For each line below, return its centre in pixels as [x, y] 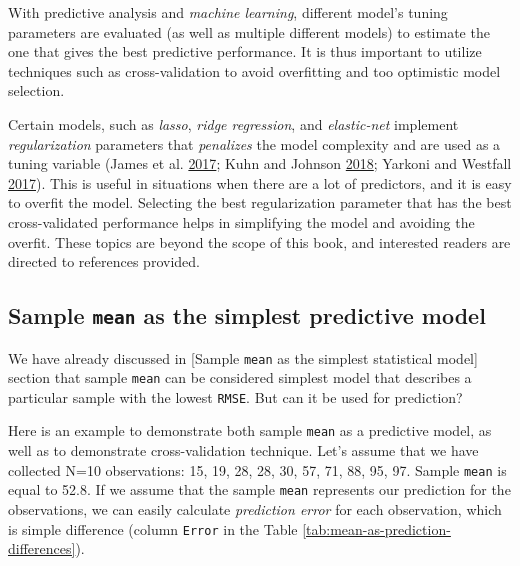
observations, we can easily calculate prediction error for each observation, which [255, 509]
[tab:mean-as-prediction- [376, 528]
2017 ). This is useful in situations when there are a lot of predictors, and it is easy [260, 182]
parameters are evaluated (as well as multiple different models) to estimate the [249, 31]
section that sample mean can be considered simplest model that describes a [240, 377]
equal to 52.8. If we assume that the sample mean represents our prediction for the [259, 489]
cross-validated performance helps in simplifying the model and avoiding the [241, 221]
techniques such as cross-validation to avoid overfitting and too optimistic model [254, 70]
